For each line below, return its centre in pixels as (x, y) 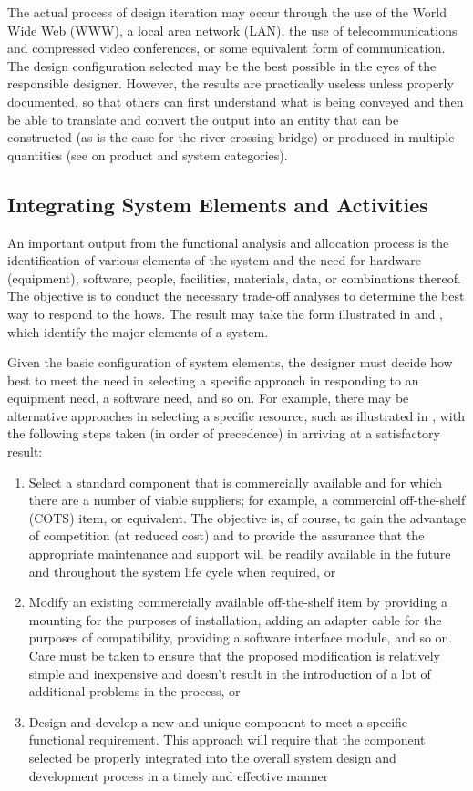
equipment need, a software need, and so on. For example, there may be (208, 398)
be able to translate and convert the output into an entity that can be (203, 119)
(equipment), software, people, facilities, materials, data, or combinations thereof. (234, 277)
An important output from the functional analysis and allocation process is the (228, 242)
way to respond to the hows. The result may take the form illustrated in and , (226, 313)
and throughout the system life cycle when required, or (182, 571)
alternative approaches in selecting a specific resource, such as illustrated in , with (236, 415)
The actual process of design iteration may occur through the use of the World (227, 12)
